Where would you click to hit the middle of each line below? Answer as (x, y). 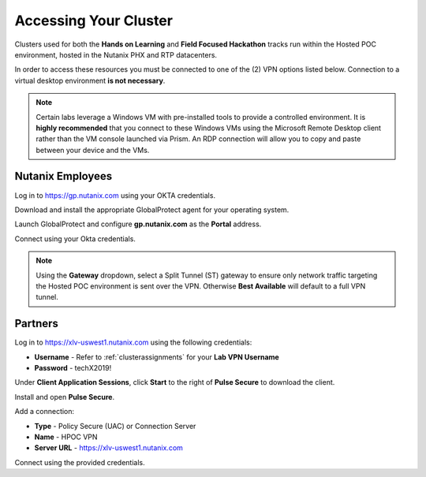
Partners (37, 324)
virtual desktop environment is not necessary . (90, 80)
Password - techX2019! (73, 368)
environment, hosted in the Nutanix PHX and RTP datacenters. (116, 54)
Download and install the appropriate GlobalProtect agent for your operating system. (152, 210)
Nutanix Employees (64, 176)
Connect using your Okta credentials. (75, 238)
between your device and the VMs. (93, 150)
